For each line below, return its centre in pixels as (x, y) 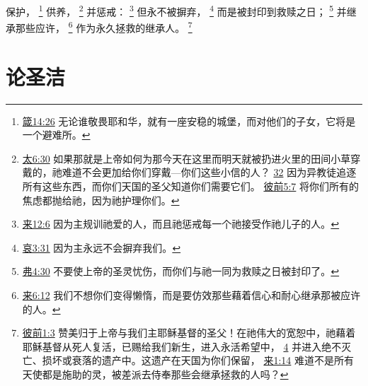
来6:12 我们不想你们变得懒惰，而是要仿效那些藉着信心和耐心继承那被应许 (191, 294)
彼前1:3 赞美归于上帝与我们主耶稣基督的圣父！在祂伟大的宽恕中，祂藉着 (189, 333)
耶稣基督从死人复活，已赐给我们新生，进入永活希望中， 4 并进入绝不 (182, 346)
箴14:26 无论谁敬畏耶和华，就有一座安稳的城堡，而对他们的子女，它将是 (189, 121)
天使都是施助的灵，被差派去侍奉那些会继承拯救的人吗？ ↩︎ (155, 374)
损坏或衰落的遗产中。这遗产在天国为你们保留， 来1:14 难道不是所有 (198, 360)
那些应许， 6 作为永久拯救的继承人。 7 (104, 27)
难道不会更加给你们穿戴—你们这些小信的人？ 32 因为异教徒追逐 (209, 172)
